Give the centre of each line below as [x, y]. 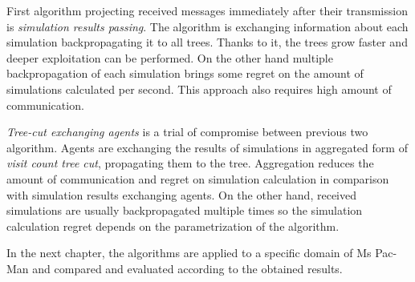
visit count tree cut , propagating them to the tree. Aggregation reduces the [190, 163]
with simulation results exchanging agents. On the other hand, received [181, 194]
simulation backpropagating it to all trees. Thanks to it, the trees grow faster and [207, 42]
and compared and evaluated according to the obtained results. [187, 268]
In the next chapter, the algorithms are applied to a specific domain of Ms [189, 253]
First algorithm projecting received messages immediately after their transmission [207, 10]
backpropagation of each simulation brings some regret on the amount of [185, 73]
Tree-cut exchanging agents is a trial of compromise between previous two [187, 132]
